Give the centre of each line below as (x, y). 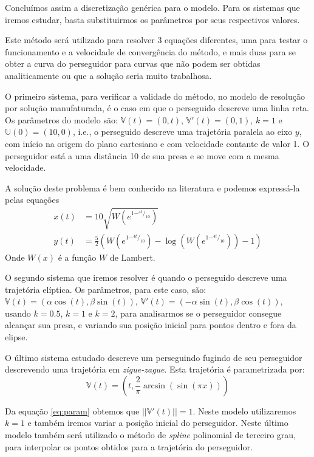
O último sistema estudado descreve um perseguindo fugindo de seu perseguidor (154, 357)
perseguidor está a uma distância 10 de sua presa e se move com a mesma (142, 155)
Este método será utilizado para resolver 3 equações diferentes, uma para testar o (156, 40)
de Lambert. (132, 257)
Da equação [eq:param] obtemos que (72, 411)
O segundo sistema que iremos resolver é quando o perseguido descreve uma (146, 277)
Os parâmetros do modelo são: (61, 119)
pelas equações (32, 200)
